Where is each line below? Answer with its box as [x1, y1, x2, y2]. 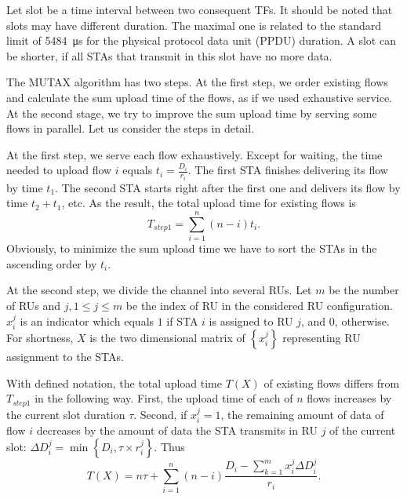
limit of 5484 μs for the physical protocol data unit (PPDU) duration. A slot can [6, 32, 396, 49]
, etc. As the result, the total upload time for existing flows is [61, 195, 356, 211]
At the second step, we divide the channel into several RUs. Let [6, 282, 312, 298]
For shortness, [6, 329, 74, 345]
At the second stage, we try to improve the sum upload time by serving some [6, 104, 377, 121]
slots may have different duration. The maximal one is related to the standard [6, 16, 382, 33]
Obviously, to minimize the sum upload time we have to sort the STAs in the [6, 240, 377, 257]
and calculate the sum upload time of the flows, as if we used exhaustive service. [6, 89, 392, 105]
